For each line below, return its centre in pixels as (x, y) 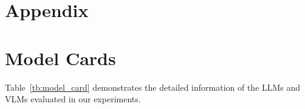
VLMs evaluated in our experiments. (73, 99)
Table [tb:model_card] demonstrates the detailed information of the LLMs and (153, 87)
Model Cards (60, 58)
